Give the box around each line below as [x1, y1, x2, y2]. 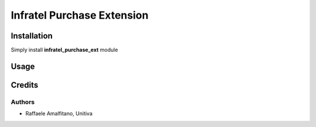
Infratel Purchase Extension [11, 9, 149, 22]
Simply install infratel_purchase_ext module [11, 47, 118, 54]
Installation [11, 31, 53, 41]
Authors [11, 98, 35, 106]
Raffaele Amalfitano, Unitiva [25, 110, 93, 117]
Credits [11, 80, 39, 90]
